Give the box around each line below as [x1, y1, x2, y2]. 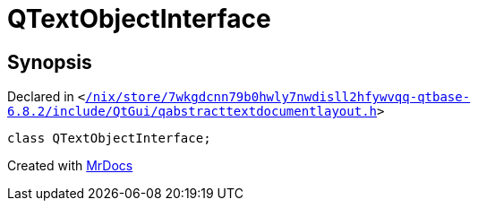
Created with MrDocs [7, 158, 133, 174]
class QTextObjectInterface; [7, 131, 211, 146]
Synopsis [7, 50, 92, 74]
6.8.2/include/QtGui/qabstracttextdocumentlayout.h [7, 104, 378, 119]
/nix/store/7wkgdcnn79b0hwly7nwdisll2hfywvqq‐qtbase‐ [85, 90, 471, 105]
